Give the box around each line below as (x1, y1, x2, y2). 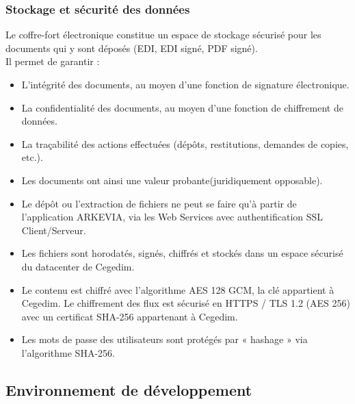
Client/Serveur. (21, 223, 86, 237)
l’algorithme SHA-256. (21, 345, 115, 359)
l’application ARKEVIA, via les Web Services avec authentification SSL (21, 210, 324, 224)
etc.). (21, 150, 43, 164)
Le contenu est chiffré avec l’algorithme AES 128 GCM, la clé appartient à (21, 282, 334, 296)
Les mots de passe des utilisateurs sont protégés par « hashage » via (21, 332, 308, 346)
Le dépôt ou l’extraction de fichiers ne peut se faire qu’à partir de (21, 196, 297, 210)
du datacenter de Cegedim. (21, 259, 135, 273)
